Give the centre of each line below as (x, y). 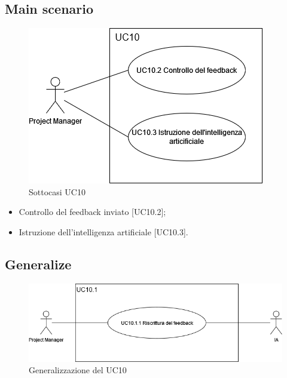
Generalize (38, 264)
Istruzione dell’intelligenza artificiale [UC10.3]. (103, 231)
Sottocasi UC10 (57, 191)
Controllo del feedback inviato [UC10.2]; (92, 212)
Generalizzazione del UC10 (78, 370)
